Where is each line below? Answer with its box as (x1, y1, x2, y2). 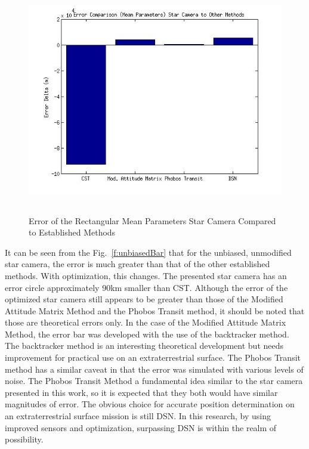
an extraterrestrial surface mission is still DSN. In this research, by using (5, 410, 271, 422)
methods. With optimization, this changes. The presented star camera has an (5, 269, 287, 281)
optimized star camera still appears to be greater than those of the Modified (5, 293, 283, 305)
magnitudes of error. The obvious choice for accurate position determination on (5, 398, 295, 410)
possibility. (5, 433, 44, 445)
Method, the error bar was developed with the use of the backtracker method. (5, 327, 289, 340)
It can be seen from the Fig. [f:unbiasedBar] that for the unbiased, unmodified (5, 246, 292, 258)
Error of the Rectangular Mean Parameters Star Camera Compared (29, 214, 276, 227)
